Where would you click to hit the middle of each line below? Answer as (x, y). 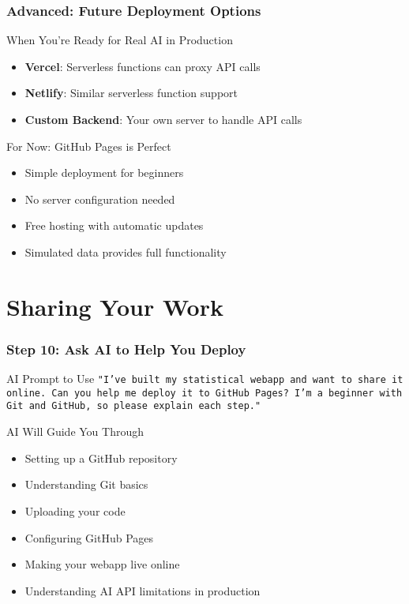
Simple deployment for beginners (104, 173)
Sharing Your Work (115, 306)
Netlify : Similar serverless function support (131, 93)
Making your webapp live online (102, 564)
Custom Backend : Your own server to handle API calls (163, 119)
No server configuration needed (100, 199)
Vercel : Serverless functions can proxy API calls (143, 66)
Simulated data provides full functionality (126, 251)
